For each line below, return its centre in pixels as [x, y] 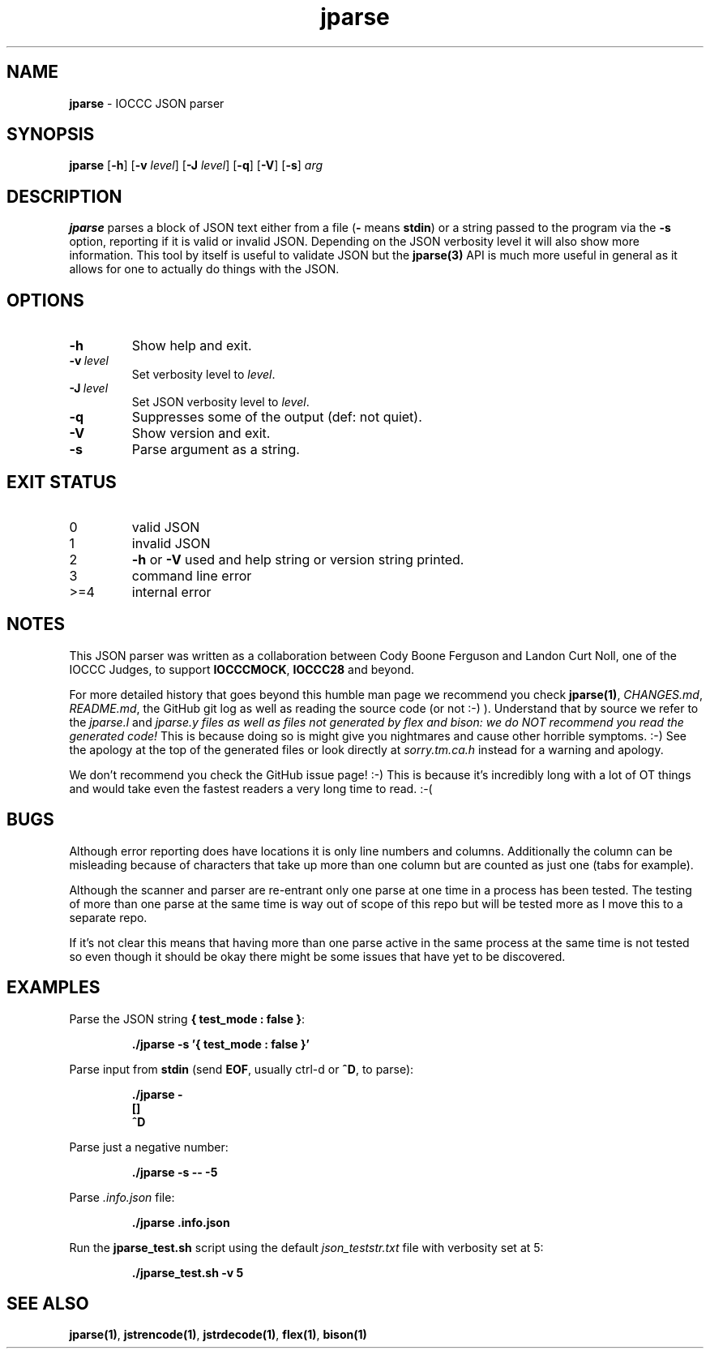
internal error [171, 592]
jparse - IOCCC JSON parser [147, 103]
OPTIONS [45, 300]
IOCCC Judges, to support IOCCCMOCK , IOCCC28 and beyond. [242, 669]
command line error [192, 575]
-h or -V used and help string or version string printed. [298, 559]
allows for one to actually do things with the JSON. [204, 269]
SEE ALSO [48, 1303]
